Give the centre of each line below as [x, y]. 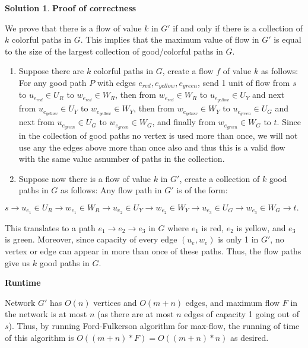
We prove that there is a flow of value [73, 28]
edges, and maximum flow [233, 302]
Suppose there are [51, 71]
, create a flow [188, 71]
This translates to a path [50, 227]
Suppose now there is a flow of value [85, 178]
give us [18, 262]
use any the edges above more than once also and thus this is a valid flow [152, 147]
